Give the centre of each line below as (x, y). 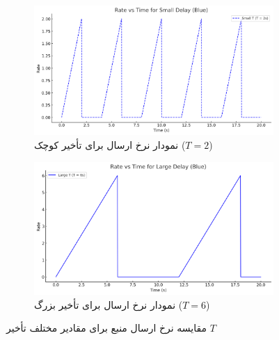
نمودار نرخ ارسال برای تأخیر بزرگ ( (109, 304)
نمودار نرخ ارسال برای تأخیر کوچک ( (110, 145)
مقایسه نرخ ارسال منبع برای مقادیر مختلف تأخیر (107, 328)
